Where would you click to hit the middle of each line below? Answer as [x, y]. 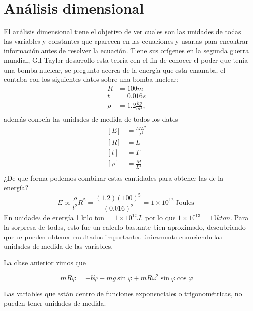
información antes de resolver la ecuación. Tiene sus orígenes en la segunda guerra [126, 50]
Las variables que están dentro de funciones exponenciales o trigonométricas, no [123, 293]
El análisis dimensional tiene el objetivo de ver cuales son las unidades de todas [123, 31]
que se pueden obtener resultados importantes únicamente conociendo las [113, 236]
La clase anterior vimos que [45, 262]
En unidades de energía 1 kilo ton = [58, 217]
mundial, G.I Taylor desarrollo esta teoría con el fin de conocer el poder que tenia [126, 60]
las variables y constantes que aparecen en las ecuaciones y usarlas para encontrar [126, 41]
